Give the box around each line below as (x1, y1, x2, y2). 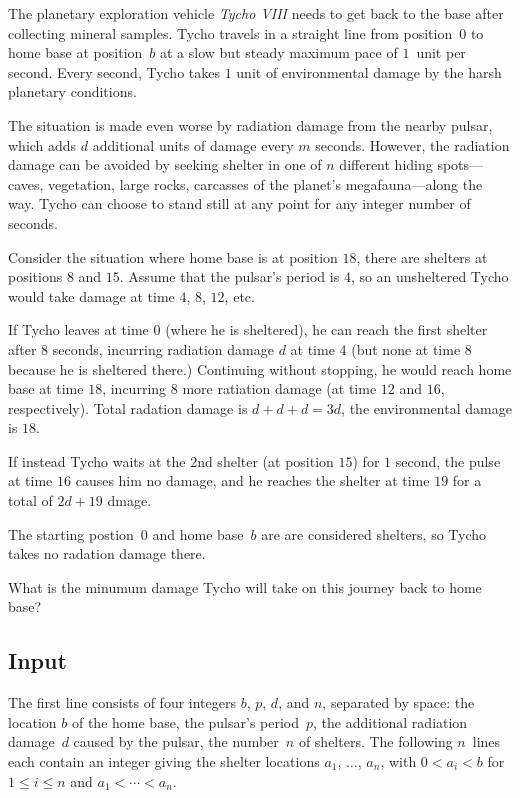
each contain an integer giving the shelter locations (8, 751, 320, 772)
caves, (8, 173, 44, 194)
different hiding (339, 154, 433, 175)
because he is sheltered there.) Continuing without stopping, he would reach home (8, 358, 512, 379)
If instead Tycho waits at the (8, 450, 186, 471)
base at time (8, 378, 84, 399)
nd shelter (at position (197, 450, 334, 471)
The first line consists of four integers (8, 692, 236, 713)
